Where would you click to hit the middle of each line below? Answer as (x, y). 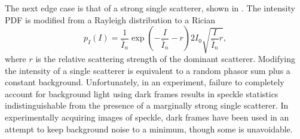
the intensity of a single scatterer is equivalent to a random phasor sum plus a (148, 70)
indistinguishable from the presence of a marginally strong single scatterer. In (147, 105)
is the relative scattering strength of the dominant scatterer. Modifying (165, 59)
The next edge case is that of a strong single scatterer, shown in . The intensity (150, 8)
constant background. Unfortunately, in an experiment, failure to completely (145, 82)
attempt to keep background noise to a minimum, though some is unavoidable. (149, 129)
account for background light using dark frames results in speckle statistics (142, 93)
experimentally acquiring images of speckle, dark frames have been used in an (147, 117)
